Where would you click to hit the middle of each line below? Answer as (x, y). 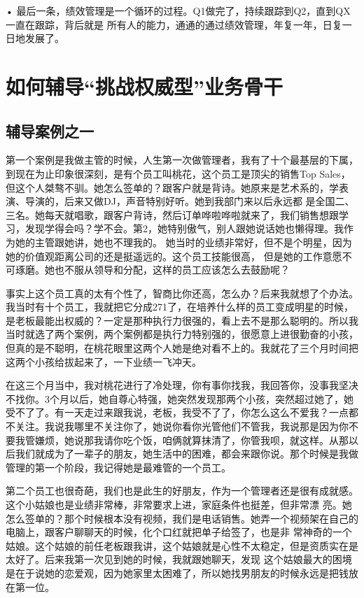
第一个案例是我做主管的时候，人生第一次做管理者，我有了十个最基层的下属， (182, 160)
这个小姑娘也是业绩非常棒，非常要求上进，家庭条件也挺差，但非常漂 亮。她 (179, 505)
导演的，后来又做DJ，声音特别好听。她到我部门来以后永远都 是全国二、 (190, 201)
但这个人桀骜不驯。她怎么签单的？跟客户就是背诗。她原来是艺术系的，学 (172, 187)
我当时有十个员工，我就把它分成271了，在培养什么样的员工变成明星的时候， (180, 307)
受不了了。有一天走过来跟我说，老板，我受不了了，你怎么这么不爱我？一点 (177, 412)
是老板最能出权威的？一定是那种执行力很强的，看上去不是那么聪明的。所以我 (182, 320)
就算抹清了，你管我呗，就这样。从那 (265, 440)
